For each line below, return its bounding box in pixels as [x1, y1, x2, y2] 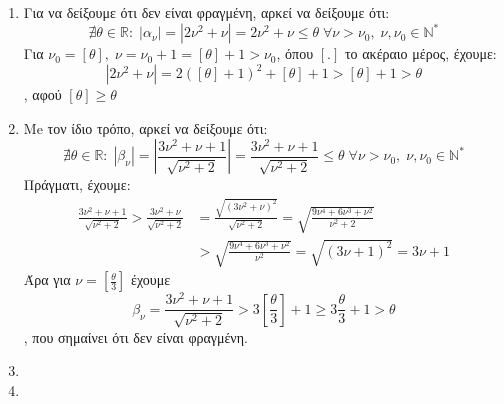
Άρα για [23, 269, 71, 290]
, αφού [23, 84, 62, 105]
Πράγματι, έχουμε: [23, 174, 131, 195]
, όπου [276, 43, 314, 64]
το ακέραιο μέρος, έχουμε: [344, 43, 497, 64]
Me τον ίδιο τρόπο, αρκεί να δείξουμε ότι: [23, 117, 268, 138]
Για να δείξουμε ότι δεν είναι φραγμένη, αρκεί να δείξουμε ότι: [23, 2, 390, 22]
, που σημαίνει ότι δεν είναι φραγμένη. [23, 326, 248, 347]
